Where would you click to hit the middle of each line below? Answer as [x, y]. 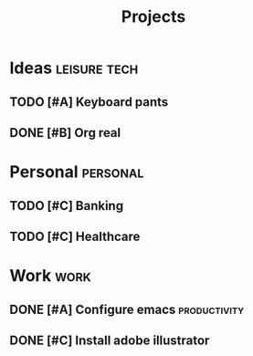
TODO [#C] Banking [67, 206]
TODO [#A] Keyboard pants [89, 102]
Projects [153, 17]
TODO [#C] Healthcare [75, 236]
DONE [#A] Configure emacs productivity [127, 309]
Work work [50, 276]
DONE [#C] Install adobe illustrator [110, 340]
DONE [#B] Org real [65, 133]
